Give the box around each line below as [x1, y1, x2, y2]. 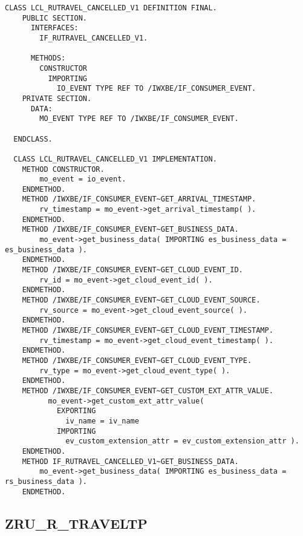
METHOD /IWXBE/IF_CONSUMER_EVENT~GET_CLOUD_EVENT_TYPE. [22, 356, 252, 365]
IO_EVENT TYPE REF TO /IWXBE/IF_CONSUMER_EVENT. [56, 84, 256, 93]
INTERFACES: [30, 24, 79, 33]
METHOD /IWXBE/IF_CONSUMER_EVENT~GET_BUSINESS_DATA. [22, 225, 239, 234]
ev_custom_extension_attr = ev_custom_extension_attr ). [65, 437, 299, 446]
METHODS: [30, 54, 66, 63]
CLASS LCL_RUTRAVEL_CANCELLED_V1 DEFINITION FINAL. [5, 4, 217, 12]
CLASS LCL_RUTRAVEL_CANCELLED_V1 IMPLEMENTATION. [13, 154, 217, 163]
